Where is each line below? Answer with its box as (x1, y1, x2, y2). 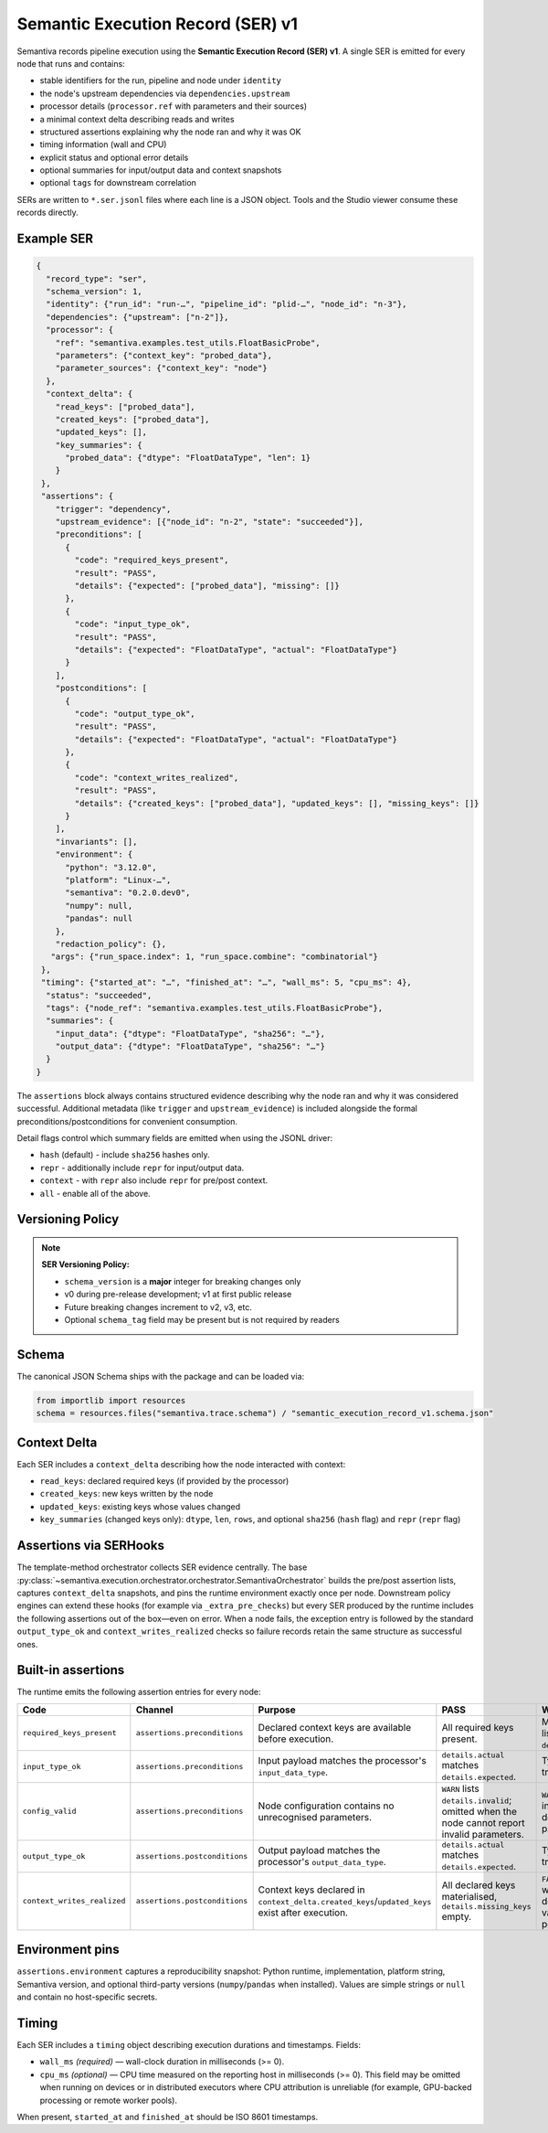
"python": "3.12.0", (65, 862, 157, 872)
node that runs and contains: (16, 58, 125, 69)
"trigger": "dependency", (55, 504, 172, 514)
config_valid (22, 1807, 77, 1817)
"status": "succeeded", (46, 990, 153, 1000)
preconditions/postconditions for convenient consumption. (16, 1115, 237, 1126)
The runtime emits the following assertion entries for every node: (16, 1687, 261, 1698)
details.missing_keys (441, 1902, 532, 1912)
